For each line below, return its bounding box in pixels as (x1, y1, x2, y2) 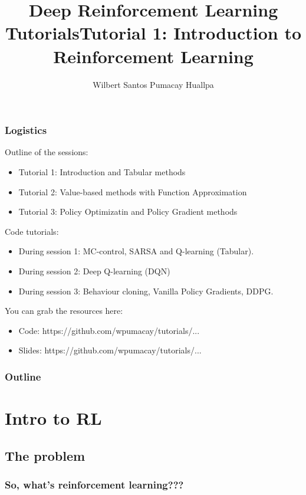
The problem (5, 446, 85, 464)
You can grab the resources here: (5, 304, 123, 317)
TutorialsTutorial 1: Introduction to (5, 21, 302, 45)
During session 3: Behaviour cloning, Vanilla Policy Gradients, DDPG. (18, 284, 274, 297)
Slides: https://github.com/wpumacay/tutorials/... (18, 344, 202, 356)
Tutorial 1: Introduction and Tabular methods (18, 165, 186, 178)
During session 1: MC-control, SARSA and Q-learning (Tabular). (18, 245, 254, 257)
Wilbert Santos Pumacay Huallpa (93, 78, 214, 90)
